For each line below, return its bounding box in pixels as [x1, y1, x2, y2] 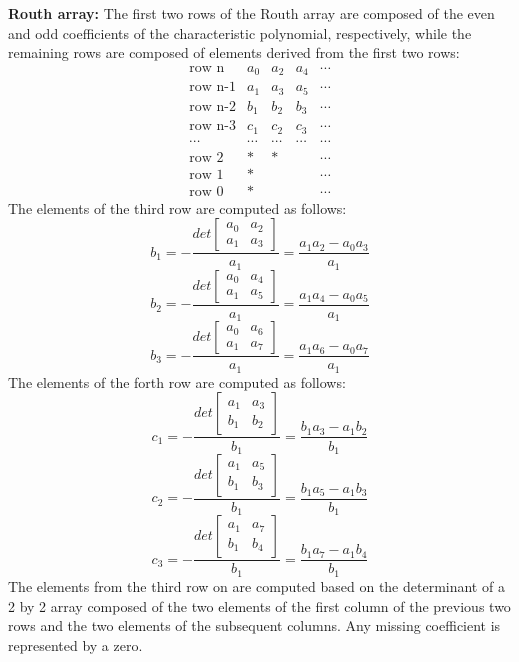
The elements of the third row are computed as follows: [8, 197, 347, 218]
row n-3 [189, 119, 236, 134]
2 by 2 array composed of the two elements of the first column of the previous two [8, 595, 511, 616]
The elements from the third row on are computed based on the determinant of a [8, 575, 505, 596]
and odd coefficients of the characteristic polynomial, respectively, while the [8, 22, 472, 43]
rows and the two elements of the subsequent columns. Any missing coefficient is [8, 615, 501, 636]
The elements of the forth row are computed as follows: [8, 371, 346, 392]
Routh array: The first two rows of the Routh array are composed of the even [8, 3, 495, 23]
